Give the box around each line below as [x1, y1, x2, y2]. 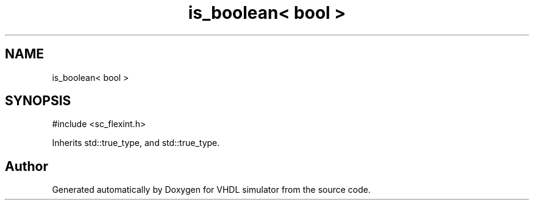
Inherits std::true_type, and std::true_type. [52, 137, 220, 148]
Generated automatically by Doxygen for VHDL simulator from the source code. [52, 184, 371, 195]
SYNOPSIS [5, 93, 71, 109]
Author [5, 158, 48, 174]
